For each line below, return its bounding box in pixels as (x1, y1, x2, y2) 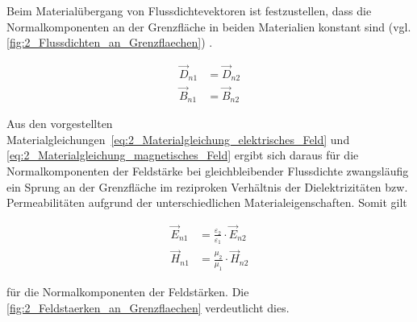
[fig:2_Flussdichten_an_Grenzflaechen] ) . (6, 34, 213, 51)
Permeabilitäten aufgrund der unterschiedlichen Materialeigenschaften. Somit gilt (6, 194, 407, 211)
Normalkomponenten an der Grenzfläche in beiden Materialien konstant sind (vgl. (6, 18, 411, 35)
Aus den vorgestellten (6, 115, 113, 132)
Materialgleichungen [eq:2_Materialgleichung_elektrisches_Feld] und (6, 130, 350, 147)
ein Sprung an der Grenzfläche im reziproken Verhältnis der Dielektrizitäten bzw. (6, 178, 408, 195)
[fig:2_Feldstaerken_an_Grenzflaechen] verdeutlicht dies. (6, 299, 290, 316)
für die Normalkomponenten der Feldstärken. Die (6, 283, 249, 300)
